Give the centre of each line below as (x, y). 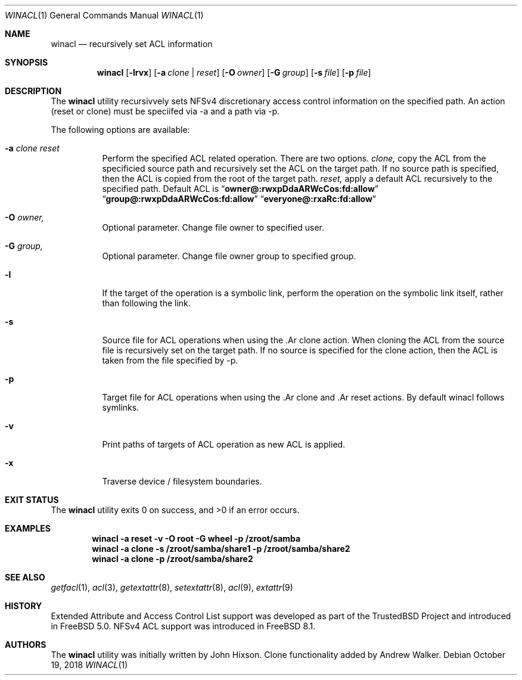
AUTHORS (26, 645)
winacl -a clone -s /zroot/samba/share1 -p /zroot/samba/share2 (221, 549)
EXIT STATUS (32, 500)
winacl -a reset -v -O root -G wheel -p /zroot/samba (196, 538)
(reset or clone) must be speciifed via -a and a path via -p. (165, 111)
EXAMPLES (28, 528)
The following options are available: (120, 130)
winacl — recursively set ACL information (132, 44)
